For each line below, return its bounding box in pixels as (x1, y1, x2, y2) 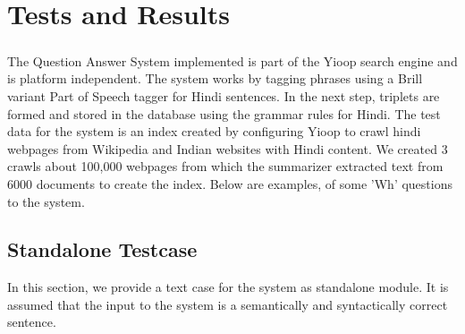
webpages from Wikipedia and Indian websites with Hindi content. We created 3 (7, 139, 448, 158)
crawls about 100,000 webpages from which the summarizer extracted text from (7, 157, 444, 176)
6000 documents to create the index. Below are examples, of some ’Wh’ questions (7, 174, 452, 193)
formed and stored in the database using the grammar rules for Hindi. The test (7, 104, 441, 123)
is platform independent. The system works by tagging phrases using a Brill (7, 69, 423, 88)
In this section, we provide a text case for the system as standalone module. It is (7, 278, 449, 296)
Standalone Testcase (7, 236, 198, 263)
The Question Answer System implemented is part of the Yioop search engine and (7, 51, 458, 70)
